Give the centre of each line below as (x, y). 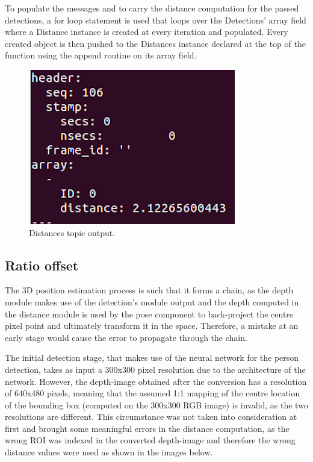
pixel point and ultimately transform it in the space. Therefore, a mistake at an (152, 326)
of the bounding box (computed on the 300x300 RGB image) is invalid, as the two (156, 404)
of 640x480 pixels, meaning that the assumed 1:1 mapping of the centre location (153, 393)
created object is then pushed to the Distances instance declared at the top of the (155, 43)
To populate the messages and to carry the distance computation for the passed (152, 8)
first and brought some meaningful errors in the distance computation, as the (147, 428)
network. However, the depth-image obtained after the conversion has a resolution (156, 381)
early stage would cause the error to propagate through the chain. (126, 337)
